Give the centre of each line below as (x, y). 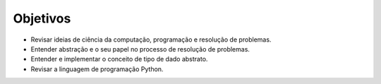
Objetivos (42, 18)
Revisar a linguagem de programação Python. (97, 69)
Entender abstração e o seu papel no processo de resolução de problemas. (140, 49)
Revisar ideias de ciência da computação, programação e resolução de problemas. (151, 40)
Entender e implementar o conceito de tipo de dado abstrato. (119, 59)
